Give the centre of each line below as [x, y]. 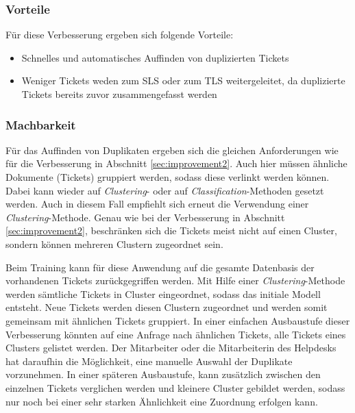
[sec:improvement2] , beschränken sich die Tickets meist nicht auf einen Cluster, [171, 230]
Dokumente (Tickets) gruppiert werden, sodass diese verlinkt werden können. [168, 177]
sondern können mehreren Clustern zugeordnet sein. [114, 243]
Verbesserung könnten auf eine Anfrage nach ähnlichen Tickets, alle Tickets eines [176, 334]
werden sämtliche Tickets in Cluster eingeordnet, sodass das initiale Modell [163, 293]
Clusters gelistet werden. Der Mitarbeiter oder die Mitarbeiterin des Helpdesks [171, 348]
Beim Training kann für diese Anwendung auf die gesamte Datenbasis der [160, 267]
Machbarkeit [41, 124]
